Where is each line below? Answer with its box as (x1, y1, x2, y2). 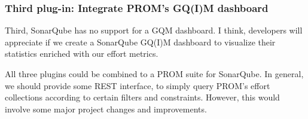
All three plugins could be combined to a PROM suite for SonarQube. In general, (5, 68, 304, 80)
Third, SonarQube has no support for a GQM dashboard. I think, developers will (5, 24, 303, 36)
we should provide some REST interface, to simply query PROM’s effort (5, 79, 270, 91)
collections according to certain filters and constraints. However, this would (5, 91, 280, 103)
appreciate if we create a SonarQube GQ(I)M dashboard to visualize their (5, 35, 276, 48)
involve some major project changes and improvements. (5, 102, 207, 115)
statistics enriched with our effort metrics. (5, 47, 158, 60)
